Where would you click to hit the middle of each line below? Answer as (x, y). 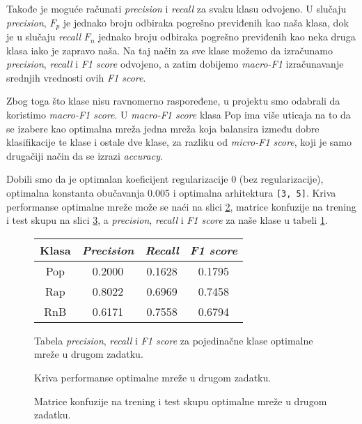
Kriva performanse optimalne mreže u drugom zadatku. (153, 378)
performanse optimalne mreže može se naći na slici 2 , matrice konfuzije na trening (181, 206)
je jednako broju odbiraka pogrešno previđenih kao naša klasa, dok (206, 22)
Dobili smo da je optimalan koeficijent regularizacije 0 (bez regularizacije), (165, 179)
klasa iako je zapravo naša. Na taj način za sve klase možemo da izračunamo (170, 50)
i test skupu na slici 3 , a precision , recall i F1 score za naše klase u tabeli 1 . (167, 220)
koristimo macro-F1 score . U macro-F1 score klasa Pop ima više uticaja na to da (179, 115)
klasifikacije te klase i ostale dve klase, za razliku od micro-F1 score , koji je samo (179, 142)
